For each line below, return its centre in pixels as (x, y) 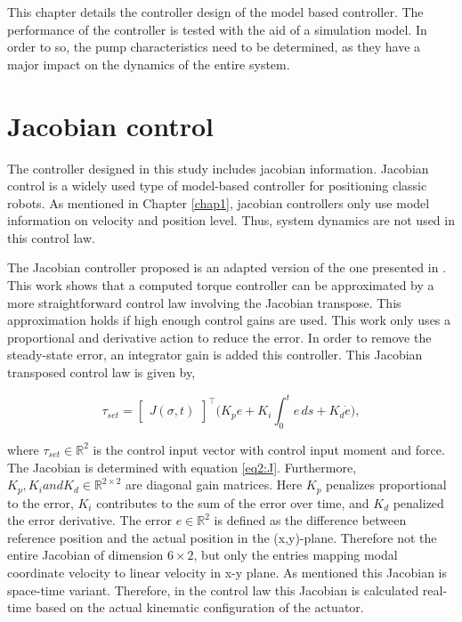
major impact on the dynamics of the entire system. (149, 64)
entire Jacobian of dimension (85, 555)
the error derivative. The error (89, 520)
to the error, (41, 502)
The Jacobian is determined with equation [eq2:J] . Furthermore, (182, 467)
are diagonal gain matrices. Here (214, 485)
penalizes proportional (386, 485)
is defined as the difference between (310, 520)
